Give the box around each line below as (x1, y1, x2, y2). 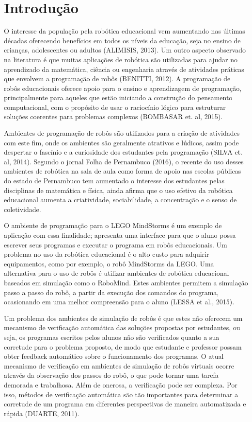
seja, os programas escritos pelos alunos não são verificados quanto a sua (4, 332, 220, 342)
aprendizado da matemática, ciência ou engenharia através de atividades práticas (4, 64, 244, 74)
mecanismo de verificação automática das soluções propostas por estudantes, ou (4, 322, 240, 333)
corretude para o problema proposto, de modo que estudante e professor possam (4, 341, 242, 352)
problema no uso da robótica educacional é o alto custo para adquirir (4, 249, 209, 259)
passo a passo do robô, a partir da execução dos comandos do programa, (4, 287, 219, 297)
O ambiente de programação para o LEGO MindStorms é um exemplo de (4, 220, 222, 230)
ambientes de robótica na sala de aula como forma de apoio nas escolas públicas (4, 166, 241, 176)
